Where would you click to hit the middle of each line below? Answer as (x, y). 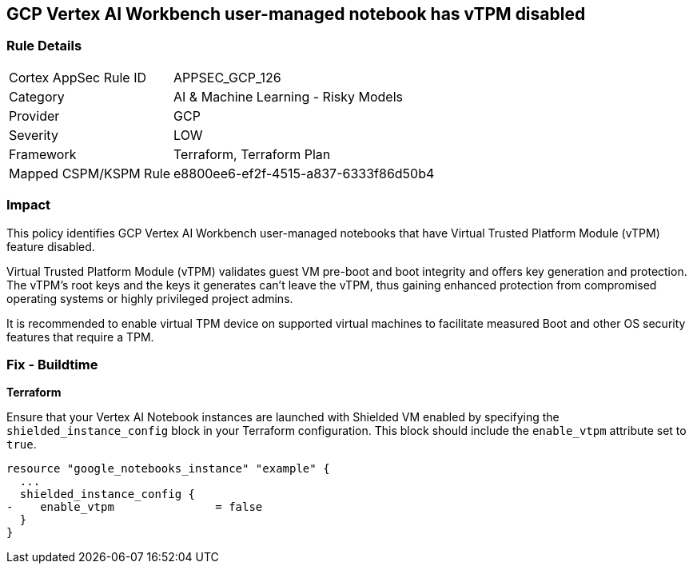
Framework (43, 154)
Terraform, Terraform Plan (252, 154)
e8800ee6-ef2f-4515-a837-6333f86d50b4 (304, 173)
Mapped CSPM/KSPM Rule (90, 173)
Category (37, 96)
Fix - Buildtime (52, 364)
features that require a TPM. (80, 337)
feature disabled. (51, 246)
